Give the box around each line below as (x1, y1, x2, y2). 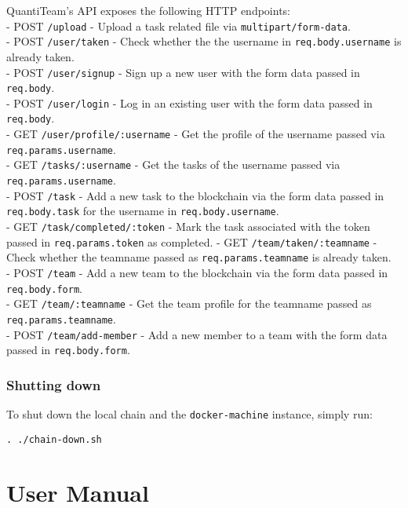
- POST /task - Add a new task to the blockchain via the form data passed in (6, 187, 384, 203)
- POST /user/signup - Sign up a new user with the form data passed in (6, 64, 360, 80)
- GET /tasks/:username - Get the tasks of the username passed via (6, 156, 341, 173)
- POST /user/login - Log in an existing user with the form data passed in (6, 94, 373, 111)
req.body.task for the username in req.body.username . (6, 203, 279, 219)
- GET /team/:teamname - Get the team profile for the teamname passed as (6, 295, 372, 312)
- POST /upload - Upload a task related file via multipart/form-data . (6, 17, 351, 34)
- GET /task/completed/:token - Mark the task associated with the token (6, 218, 370, 235)
